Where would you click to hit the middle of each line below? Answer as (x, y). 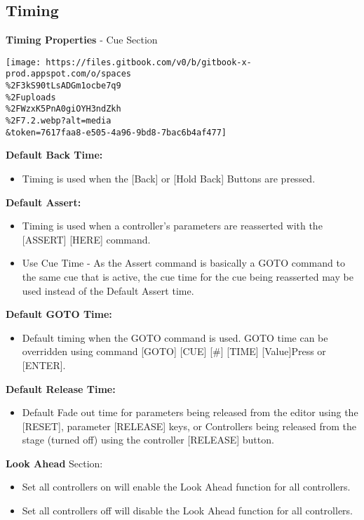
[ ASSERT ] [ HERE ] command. (86, 239)
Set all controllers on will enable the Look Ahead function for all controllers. (186, 487)
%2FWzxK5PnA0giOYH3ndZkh (63, 109)
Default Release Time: (61, 388)
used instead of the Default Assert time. (108, 290)
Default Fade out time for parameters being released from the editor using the (190, 412)
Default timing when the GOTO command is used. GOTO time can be (175, 337)
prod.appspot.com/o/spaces (68, 74)
